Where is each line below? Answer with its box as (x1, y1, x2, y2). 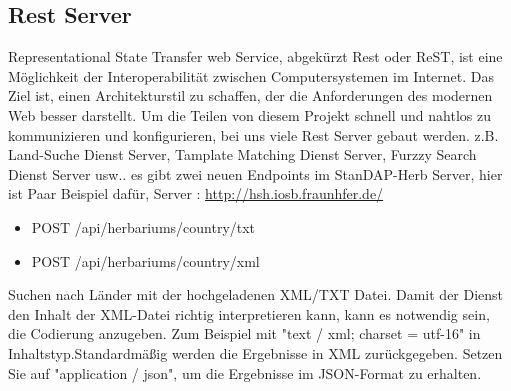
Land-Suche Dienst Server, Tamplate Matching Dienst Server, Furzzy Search (8, 144, 477, 165)
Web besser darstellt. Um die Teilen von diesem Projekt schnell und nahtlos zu (8, 104, 491, 125)
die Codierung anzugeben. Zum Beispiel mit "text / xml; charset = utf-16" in (8, 323, 481, 344)
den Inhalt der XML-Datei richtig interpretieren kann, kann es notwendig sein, (8, 303, 490, 324)
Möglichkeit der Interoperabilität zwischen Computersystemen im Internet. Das (8, 65, 495, 86)
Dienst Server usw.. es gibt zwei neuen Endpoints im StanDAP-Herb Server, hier (8, 163, 503, 184)
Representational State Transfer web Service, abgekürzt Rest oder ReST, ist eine (8, 46, 503, 67)
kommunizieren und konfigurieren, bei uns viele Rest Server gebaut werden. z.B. (8, 124, 499, 145)
